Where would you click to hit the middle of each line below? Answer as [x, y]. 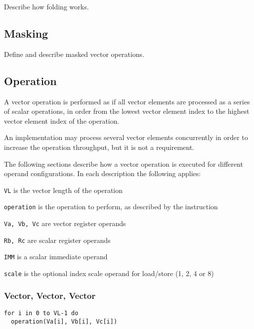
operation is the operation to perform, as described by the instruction [111, 207]
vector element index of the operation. [62, 120]
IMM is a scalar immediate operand [56, 257]
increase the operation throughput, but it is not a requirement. [99, 147]
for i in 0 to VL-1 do [41, 313]
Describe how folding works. [46, 6]
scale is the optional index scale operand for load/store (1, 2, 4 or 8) [109, 273]
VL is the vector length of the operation [63, 190]
